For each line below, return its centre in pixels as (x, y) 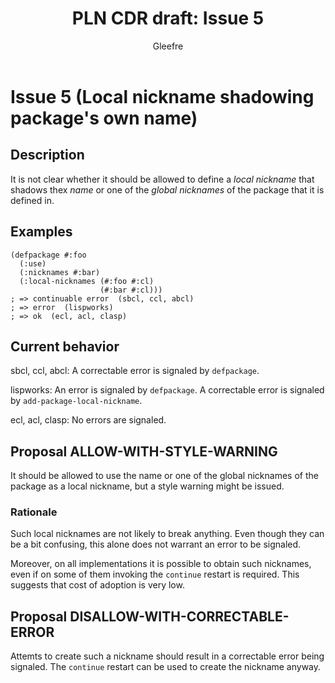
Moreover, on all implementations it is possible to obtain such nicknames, (161, 564)
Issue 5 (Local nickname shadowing (162, 96)
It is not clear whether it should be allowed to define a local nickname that (162, 179)
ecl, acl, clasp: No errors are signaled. (88, 420)
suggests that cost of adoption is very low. (97, 585)
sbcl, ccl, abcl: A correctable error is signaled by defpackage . (135, 371)
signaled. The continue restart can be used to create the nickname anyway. (166, 667)
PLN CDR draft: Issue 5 (168, 18)
